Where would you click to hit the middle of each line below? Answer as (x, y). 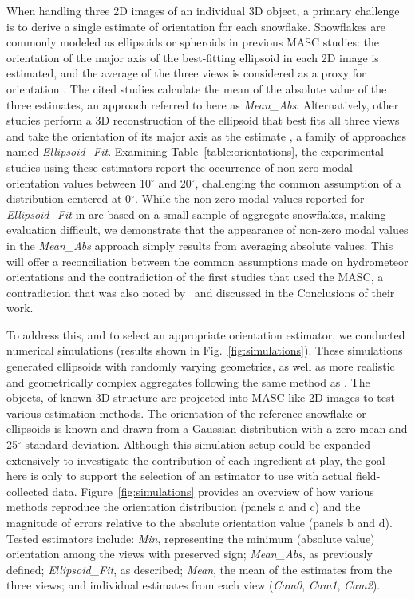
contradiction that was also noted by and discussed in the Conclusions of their (201, 292)
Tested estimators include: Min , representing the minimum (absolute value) (191, 538)
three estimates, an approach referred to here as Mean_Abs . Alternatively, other (203, 104)
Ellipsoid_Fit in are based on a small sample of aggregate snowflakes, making (196, 214)
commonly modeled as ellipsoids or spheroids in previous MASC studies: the (193, 42)
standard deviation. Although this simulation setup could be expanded (198, 444)
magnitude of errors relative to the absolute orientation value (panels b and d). (200, 522)
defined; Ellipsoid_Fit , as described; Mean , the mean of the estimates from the (200, 569)
